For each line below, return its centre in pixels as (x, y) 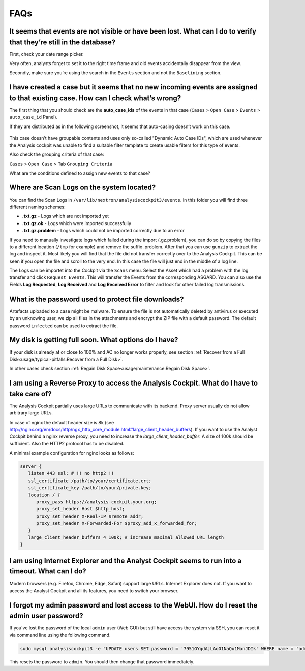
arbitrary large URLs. (31, 413)
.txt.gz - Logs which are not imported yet (66, 216)
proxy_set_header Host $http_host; (81, 509)
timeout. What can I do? (48, 571)
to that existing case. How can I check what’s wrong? (95, 98)
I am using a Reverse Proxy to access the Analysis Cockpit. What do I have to (134, 383)
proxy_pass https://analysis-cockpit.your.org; (97, 502)
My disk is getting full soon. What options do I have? (94, 340)
